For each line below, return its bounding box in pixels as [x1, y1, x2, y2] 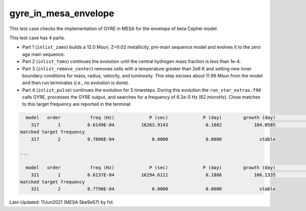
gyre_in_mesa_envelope [9, 8, 115, 19]
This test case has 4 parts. [9, 35, 66, 41]
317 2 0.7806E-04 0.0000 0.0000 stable [31, 136, 276, 142]
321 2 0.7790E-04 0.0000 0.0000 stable [31, 186, 276, 192]
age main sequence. [22, 51, 65, 57]
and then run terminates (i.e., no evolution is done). [22, 80, 130, 86]
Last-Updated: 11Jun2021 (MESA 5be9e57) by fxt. [9, 199, 114, 205]
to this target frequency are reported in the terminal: [22, 101, 132, 107]
